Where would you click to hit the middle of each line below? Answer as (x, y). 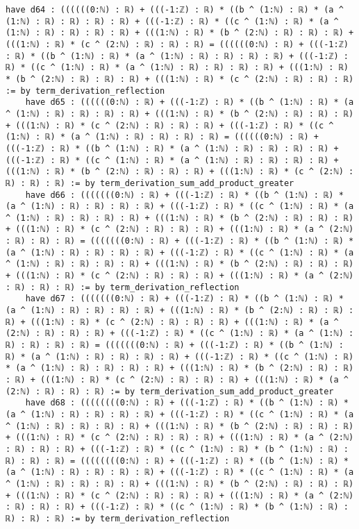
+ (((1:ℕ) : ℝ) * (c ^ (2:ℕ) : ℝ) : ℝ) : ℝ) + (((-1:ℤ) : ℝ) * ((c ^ (170, 125)
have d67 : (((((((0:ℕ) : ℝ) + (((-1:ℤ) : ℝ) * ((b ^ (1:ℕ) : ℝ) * (184, 299)
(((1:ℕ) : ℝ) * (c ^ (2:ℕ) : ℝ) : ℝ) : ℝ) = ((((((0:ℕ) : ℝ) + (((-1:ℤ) (177, 44)
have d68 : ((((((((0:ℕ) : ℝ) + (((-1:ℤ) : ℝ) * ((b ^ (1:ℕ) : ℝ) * (187, 403)
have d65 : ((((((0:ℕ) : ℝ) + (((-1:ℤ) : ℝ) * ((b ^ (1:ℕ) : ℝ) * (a (190, 102)
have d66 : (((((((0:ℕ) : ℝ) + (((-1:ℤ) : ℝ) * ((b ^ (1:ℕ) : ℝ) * (184, 195)
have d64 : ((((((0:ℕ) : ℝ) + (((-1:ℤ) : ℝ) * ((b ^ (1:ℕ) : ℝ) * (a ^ (175, 10)
